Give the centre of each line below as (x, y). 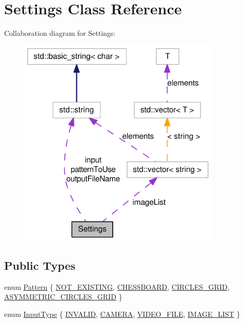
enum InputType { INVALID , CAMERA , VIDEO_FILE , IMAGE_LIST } (122, 314)
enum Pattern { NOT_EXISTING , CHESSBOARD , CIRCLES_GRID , (117, 286)
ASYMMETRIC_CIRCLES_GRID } (63, 297)
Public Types (40, 265)
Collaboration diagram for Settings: (60, 33)
